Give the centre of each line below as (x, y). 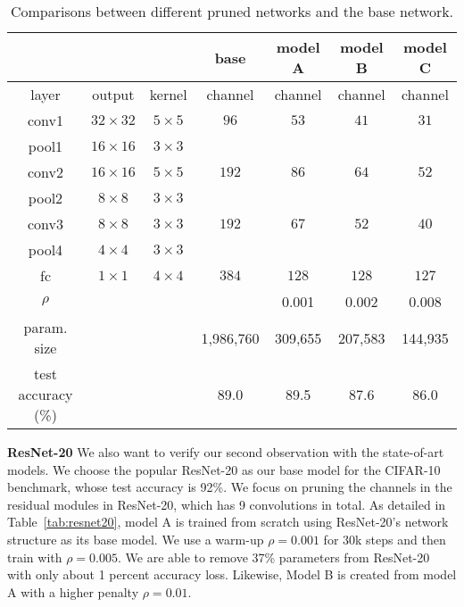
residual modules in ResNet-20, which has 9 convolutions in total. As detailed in (227, 504)
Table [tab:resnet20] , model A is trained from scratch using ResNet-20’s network (228, 522)
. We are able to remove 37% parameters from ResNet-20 (273, 557)
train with (35, 557)
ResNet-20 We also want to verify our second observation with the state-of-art (226, 452)
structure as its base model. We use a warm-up (136, 539)
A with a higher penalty (73, 591)
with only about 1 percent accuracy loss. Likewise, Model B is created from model (232, 574)
